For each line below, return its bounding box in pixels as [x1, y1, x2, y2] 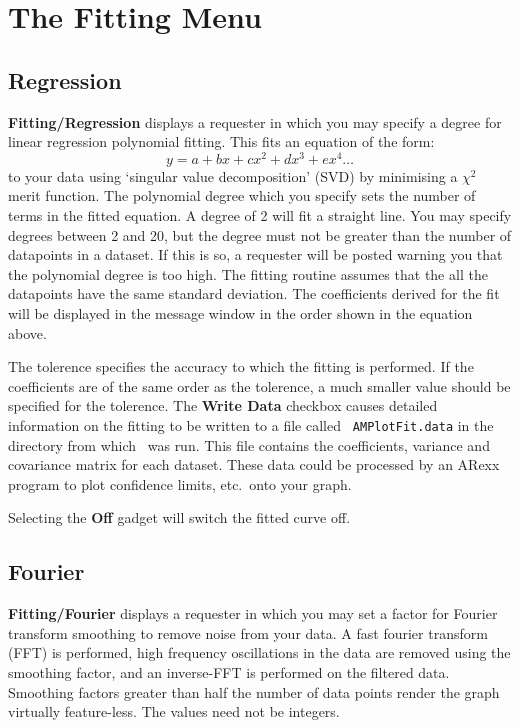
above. [8, 322, 47, 343]
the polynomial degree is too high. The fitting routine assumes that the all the [8, 263, 488, 284]
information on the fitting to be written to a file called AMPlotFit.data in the [8, 414, 494, 435]
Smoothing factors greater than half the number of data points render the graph [8, 681, 500, 702]
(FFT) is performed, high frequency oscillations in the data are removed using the [8, 642, 511, 663]
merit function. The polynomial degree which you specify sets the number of [8, 185, 476, 206]
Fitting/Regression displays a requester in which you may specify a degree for [8, 111, 502, 132]
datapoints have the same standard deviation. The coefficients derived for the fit [8, 283, 500, 304]
